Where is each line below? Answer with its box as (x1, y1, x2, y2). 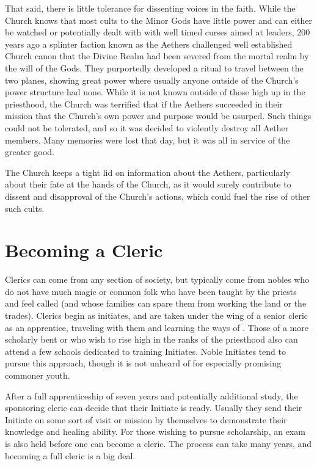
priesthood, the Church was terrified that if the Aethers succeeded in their (5, 97, 283, 110)
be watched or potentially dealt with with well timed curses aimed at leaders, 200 (5, 26, 310, 38)
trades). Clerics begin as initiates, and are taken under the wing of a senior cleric (5, 309, 308, 321)
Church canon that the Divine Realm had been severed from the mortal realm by (5, 49, 309, 62)
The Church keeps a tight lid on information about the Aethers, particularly (5, 166, 291, 178)
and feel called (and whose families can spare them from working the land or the (5, 297, 307, 310)
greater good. (5, 145, 54, 158)
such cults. (5, 202, 45, 214)
